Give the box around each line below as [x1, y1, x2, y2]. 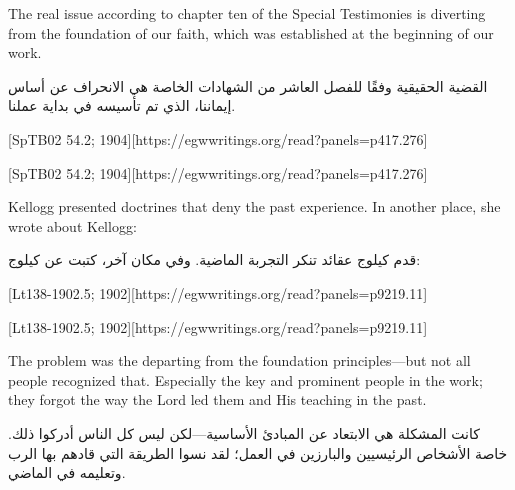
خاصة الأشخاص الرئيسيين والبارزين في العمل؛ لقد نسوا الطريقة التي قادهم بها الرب [8, 442, 508, 463]
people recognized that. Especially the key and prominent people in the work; [8, 369, 483, 390]
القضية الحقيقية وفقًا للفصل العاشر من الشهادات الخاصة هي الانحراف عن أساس [8, 75, 488, 96]
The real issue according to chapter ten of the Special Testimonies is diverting [8, 3, 486, 23]
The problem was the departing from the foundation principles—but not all [8, 350, 471, 371]
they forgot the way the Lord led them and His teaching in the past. [8, 389, 427, 410]
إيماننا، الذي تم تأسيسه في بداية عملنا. [8, 95, 236, 116]
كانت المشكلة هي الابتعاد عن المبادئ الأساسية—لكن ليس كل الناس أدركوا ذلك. [8, 422, 480, 443]
